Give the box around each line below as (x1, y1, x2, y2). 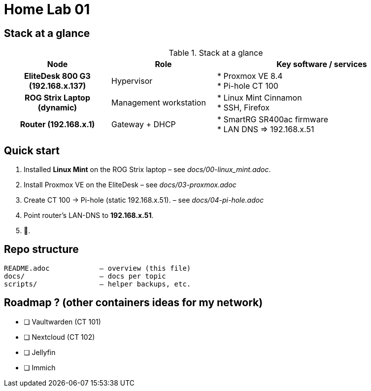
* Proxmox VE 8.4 (217, 71, 283, 81)
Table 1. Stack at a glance (169, 48, 263, 58)
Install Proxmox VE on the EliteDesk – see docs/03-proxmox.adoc (24, 180, 236, 189)
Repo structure (4, 243, 79, 256)
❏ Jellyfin (24, 348, 56, 356)
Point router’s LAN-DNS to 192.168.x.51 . (24, 211, 154, 220)
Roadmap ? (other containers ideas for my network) (4, 296, 263, 309)
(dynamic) (37, 103, 77, 113)
